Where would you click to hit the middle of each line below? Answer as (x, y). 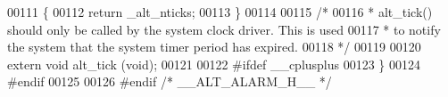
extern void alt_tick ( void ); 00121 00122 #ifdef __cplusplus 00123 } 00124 (214, 64)
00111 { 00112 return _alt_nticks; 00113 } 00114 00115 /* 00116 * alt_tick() (220, 12)
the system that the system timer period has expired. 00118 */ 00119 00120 (214, 47)
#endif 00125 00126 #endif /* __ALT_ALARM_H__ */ (170, 81)
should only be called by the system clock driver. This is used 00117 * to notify (224, 29)
